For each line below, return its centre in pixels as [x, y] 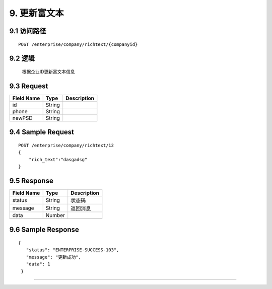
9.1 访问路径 [28, 31]
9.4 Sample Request [42, 132]
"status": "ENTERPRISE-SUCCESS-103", [73, 250]
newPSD [22, 118]
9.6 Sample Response [44, 230]
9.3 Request [29, 86]
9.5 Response [31, 180]
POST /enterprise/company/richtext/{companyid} [78, 44]
